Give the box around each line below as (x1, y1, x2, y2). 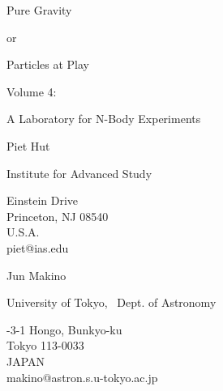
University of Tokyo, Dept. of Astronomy (6, 294, 217, 311)
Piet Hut (6, 137, 50, 154)
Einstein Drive (6, 192, 79, 209)
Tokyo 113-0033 (6, 337, 84, 354)
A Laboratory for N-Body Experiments (6, 110, 201, 127)
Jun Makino (6, 266, 66, 283)
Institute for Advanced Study (6, 164, 152, 181)
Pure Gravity (6, 2, 72, 18)
